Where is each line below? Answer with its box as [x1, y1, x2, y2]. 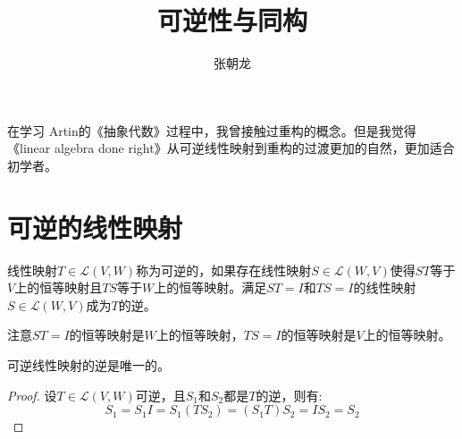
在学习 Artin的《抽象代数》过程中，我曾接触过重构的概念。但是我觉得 [7, 121, 416, 139]
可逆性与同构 [156, 2, 307, 38]
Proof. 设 [7, 385, 57, 404]
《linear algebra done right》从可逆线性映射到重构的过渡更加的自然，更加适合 [7, 139, 455, 157]
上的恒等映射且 [14, 278, 103, 297]
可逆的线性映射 [7, 208, 183, 245]
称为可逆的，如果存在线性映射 [136, 260, 312, 279]
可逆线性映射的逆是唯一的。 [7, 356, 170, 374]
